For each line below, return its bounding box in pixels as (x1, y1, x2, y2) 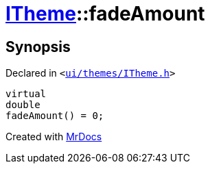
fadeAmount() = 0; (5, 110, 104, 122)
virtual (5, 88, 47, 100)
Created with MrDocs (5, 131, 102, 143)
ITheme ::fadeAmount (5, 2, 205, 25)
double (5, 99, 40, 111)
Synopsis (5, 38, 71, 55)
